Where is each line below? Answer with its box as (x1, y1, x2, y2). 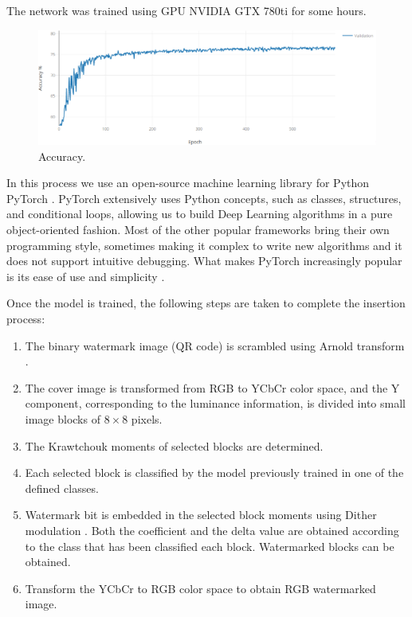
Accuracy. (38, 147, 86, 164)
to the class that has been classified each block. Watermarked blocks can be (25, 537, 394, 554)
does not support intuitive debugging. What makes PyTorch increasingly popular (6, 252, 402, 269)
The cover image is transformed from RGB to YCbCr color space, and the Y (25, 379, 400, 396)
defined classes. (25, 479, 99, 496)
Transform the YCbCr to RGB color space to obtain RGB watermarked (25, 580, 376, 596)
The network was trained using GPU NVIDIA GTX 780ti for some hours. (6, 2, 367, 18)
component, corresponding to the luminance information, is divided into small (25, 395, 406, 412)
